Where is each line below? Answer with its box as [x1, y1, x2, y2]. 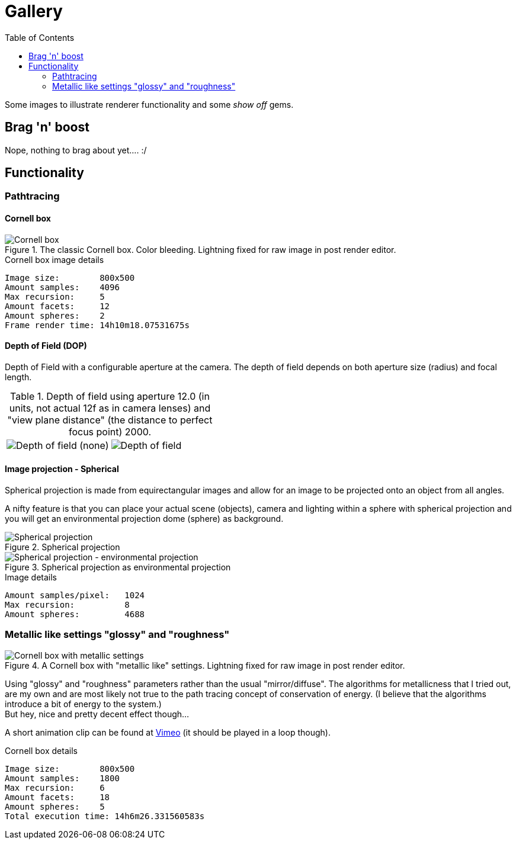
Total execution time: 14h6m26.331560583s [5, 811, 205, 821]
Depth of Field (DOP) [5, 341, 87, 351]
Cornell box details [5, 745, 78, 756]
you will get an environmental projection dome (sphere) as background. [5, 514, 284, 524]
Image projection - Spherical [5, 464, 119, 474]
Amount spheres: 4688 [5, 609, 145, 620]
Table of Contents [5, 32, 75, 43]
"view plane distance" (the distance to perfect [7, 413, 213, 426]
